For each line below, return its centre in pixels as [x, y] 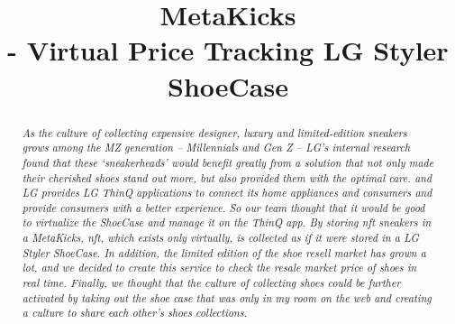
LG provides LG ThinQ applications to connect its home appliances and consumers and [227, 193]
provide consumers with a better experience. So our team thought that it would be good [223, 207]
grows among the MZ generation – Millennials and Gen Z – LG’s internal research [216, 148]
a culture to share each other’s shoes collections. [135, 313]
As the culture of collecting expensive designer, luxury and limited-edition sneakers [214, 132]
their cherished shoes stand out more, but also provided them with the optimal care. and [227, 177]
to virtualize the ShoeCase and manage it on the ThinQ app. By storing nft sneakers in [227, 222]
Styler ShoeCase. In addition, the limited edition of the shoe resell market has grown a [224, 252]
